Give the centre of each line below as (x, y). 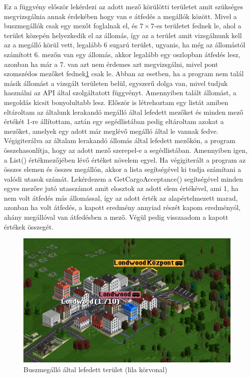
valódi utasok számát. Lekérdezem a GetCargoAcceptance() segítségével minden (124, 178)
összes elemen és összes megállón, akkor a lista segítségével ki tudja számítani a (123, 169)
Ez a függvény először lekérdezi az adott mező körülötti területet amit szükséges (124, 6)
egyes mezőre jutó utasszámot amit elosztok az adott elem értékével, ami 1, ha (121, 188)
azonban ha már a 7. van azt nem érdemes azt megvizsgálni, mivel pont (111, 64)
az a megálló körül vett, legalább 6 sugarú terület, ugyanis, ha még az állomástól (125, 45)
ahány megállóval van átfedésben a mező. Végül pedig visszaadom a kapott (116, 217)
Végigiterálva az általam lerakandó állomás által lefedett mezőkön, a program (120, 140)
